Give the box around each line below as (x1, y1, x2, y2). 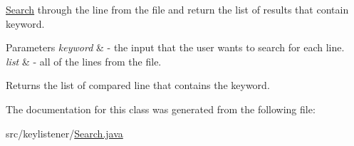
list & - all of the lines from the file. (6, 53, 162, 68)
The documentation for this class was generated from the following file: (6, 101, 316, 116)
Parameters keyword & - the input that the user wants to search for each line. (6, 40, 345, 55)
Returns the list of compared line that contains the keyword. (6, 78, 270, 93)
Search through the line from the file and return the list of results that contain (6, 2, 349, 16)
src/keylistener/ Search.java (6, 125, 123, 140)
